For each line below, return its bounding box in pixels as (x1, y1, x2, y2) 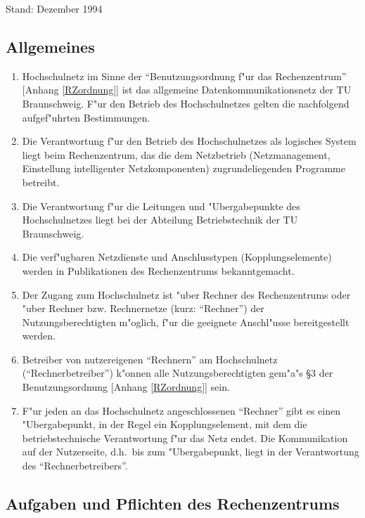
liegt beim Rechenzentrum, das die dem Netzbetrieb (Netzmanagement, (22, 147, 331, 162)
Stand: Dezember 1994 (6, 1, 103, 15)
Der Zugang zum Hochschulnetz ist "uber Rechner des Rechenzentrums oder (22, 287, 351, 302)
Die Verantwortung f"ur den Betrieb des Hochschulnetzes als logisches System (22, 134, 357, 148)
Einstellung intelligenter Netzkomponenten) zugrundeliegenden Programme (22, 161, 345, 176)
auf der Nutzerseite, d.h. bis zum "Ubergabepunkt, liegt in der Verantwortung (22, 444, 359, 459)
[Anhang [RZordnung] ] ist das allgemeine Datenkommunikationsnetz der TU (22, 82, 352, 97)
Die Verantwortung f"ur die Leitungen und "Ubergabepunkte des (22, 198, 300, 213)
